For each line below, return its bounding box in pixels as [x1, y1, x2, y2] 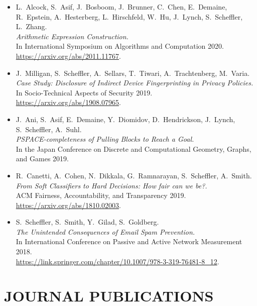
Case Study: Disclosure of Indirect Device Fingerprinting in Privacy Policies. [16, 77, 253, 88]
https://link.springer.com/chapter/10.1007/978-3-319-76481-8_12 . [16, 256, 219, 266]
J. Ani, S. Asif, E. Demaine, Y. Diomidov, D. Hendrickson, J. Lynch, [16, 114, 235, 124]
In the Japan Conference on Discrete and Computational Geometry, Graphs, [16, 143, 251, 154]
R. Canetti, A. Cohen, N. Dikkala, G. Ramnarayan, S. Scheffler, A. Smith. [16, 170, 252, 180]
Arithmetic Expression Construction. [16, 31, 128, 41]
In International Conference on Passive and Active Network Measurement [16, 236, 242, 247]
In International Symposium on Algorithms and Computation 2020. [16, 41, 224, 51]
